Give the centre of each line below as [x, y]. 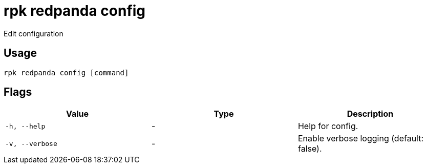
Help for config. [328, 126]
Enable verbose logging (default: [361, 139]
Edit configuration [34, 33]
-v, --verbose [31, 143]
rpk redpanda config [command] [66, 72]
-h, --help [25, 126]
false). [310, 149]
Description [370, 114]
